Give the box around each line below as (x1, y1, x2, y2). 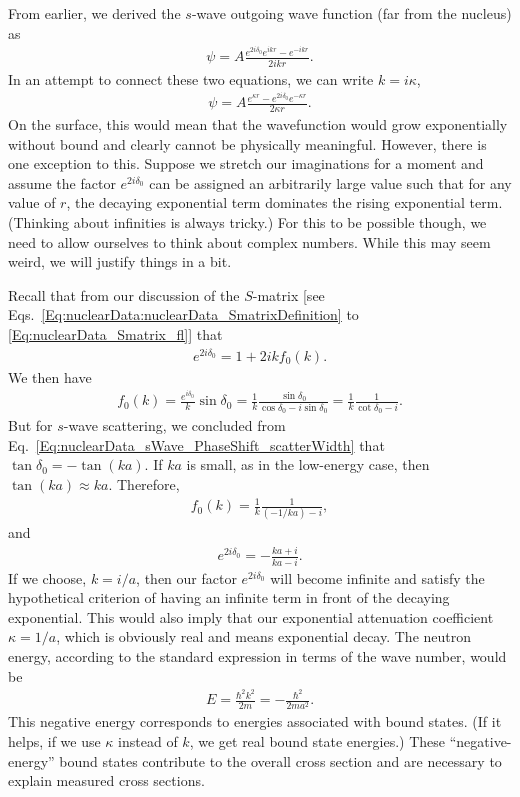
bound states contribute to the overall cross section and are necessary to (59, 750, 502, 771)
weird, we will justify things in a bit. (8, 251, 232, 272)
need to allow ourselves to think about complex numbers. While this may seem (8, 231, 491, 252)
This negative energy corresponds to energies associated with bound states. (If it (8, 711, 502, 732)
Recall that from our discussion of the (8, 284, 240, 305)
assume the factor (8, 172, 116, 193)
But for (8, 415, 53, 436)
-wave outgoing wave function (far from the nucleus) (191, 3, 512, 23)
